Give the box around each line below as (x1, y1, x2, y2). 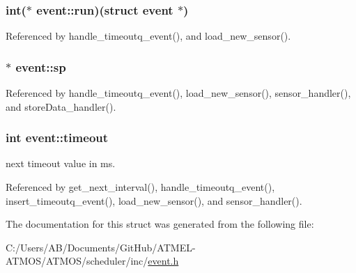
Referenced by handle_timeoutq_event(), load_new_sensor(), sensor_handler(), (6, 86, 351, 100)
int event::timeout (6, 129, 109, 146)
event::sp (15, 58, 66, 75)
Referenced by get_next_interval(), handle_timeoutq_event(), (6, 180, 275, 194)
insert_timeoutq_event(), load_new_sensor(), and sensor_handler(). (6, 193, 302, 208)
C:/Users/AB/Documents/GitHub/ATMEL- (6, 240, 196, 254)
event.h (148, 253, 179, 268)
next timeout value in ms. (6, 156, 116, 171)
